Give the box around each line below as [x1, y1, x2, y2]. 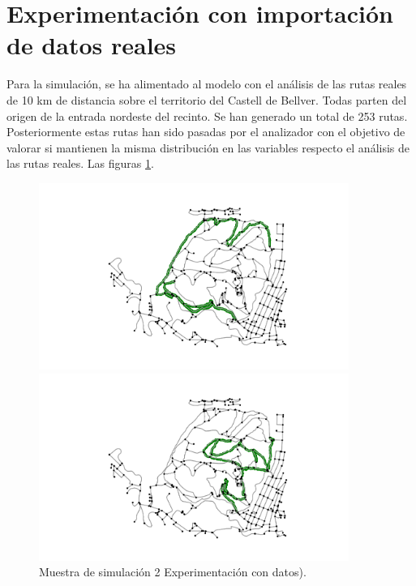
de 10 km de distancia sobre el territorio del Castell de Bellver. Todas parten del [6, 91, 407, 108]
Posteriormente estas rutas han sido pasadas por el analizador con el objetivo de [6, 123, 405, 140]
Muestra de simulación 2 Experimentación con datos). [39, 563, 307, 580]
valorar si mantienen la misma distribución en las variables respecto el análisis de [6, 139, 410, 156]
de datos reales [6, 28, 177, 62]
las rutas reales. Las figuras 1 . [6, 155, 154, 172]
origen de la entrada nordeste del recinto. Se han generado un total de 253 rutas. [6, 107, 408, 124]
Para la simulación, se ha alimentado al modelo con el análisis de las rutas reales [6, 75, 407, 92]
